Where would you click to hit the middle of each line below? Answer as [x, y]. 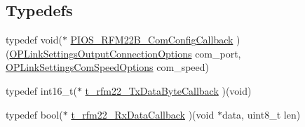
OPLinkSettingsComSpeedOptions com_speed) [107, 67]
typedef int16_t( [41, 90]
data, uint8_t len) [261, 114]
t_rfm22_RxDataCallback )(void [143, 114]
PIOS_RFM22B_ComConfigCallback [152, 40]
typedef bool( [34, 114]
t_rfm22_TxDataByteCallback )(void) [168, 90]
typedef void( [34, 40]
